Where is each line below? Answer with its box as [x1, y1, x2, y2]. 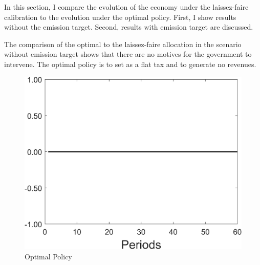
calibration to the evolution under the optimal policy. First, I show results [4, 11, 236, 22]
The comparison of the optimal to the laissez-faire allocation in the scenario [4, 38, 242, 49]
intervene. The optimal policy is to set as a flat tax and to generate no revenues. [4, 58, 256, 69]
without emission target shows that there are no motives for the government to [4, 49, 252, 59]
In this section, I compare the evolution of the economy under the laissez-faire [4, 2, 249, 12]
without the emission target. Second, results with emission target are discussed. [4, 21, 253, 32]
